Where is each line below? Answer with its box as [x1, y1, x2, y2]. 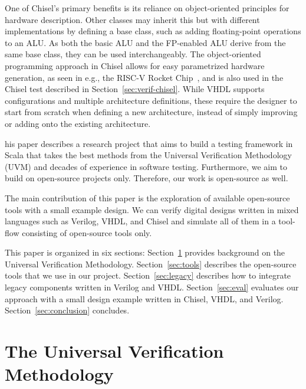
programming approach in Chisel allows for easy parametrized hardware [5, 59, 265, 71]
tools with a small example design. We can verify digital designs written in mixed [5, 203, 299, 215]
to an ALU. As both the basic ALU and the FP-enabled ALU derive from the [5, 36, 286, 48]
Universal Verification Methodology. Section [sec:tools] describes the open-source [5, 257, 297, 270]
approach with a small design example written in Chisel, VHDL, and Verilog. [5, 292, 284, 305]
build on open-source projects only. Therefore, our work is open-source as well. [5, 172, 288, 184]
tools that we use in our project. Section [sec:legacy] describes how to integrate [5, 269, 291, 282]
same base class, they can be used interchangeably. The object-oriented [5, 48, 261, 60]
